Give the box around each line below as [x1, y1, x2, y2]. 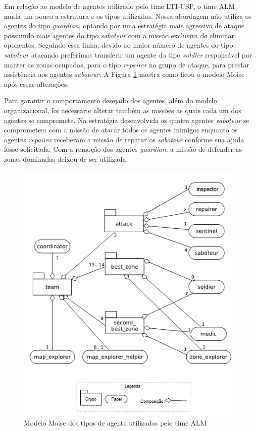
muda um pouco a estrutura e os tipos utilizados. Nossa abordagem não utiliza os [4, 10, 252, 21]
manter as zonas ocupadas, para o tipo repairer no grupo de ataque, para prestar [4, 59, 250, 69]
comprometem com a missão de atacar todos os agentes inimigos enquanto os [4, 124, 238, 135]
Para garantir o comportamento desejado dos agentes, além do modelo [4, 95, 217, 106]
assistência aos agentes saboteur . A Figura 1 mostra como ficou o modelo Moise [4, 69, 245, 79]
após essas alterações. [4, 78, 69, 89]
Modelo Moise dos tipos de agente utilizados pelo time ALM [24, 418, 207, 428]
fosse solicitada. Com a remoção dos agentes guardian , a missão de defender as [4, 144, 242, 154]
